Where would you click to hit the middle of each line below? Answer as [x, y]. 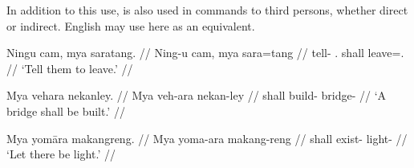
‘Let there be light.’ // [61, 154]
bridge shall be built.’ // [66, 111]
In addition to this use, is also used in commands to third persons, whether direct [207, 10]
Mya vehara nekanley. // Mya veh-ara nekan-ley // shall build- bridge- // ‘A [197, 95]
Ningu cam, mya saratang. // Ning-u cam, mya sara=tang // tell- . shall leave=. [205, 53]
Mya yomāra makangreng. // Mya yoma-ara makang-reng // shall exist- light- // [207, 138]
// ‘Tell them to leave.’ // [70, 68]
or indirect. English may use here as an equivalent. [131, 25]
